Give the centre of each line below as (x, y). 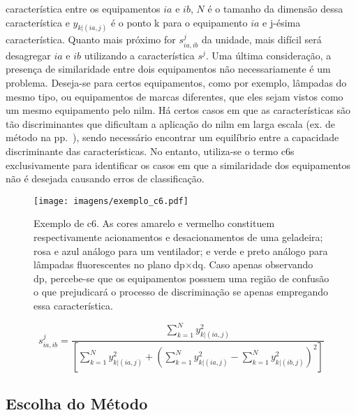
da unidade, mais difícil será (262, 39)
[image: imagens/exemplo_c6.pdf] (111, 201)
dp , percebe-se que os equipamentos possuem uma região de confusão (181, 278)
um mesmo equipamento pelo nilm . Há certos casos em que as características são (178, 110)
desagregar (28, 55)
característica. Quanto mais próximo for (91, 39)
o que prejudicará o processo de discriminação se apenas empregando (181, 292)
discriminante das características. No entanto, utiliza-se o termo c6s (150, 151)
